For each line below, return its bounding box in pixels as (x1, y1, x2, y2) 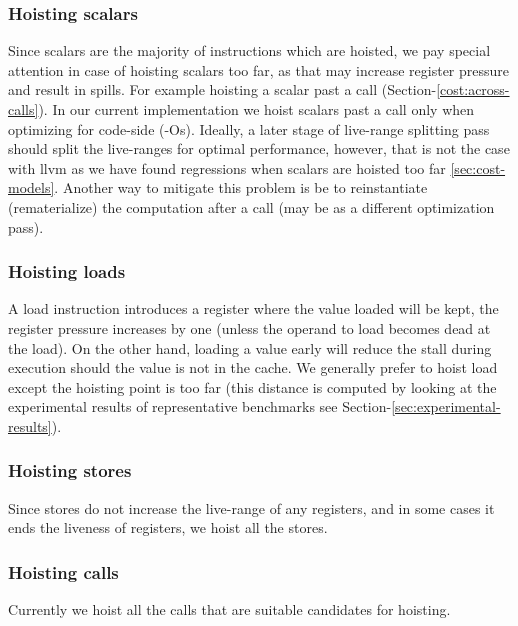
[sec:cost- (450, 157, 506, 178)
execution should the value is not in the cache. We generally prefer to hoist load (8, 357, 498, 378)
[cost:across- (436, 79, 510, 100)
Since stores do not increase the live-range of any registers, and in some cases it (8, 497, 495, 518)
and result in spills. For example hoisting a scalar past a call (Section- (8, 79, 437, 100)
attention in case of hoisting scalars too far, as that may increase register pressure (8, 59, 510, 80)
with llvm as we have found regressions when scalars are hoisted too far (8, 157, 446, 178)
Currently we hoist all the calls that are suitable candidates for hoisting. (8, 599, 451, 620)
